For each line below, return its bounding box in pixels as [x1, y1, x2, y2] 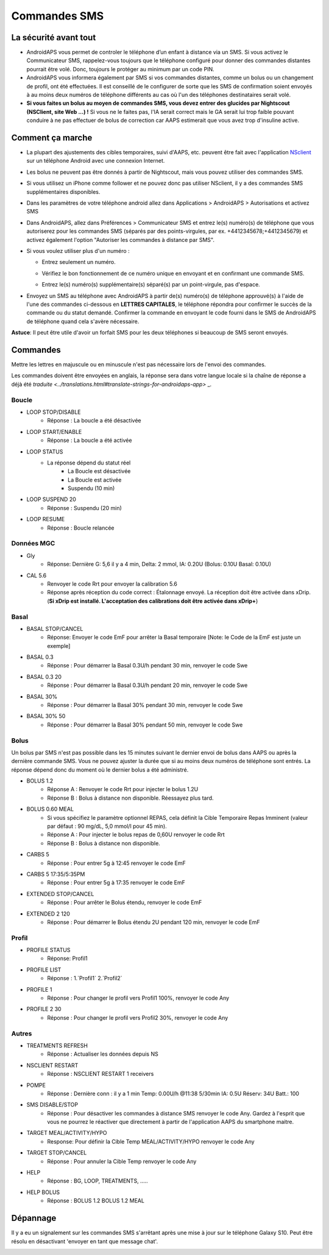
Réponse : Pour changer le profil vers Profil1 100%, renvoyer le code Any [47, 994, 230, 1002]
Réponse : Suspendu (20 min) [47, 504, 122, 511]
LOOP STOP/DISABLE [26, 408, 82, 416]
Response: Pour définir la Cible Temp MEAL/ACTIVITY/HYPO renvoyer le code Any [47, 1137, 255, 1145]
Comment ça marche [11, 133, 93, 143]
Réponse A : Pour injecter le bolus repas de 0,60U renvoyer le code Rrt [47, 831, 225, 838]
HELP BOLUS [26, 1189, 60, 1196]
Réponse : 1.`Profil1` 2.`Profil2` [47, 975, 122, 982]
